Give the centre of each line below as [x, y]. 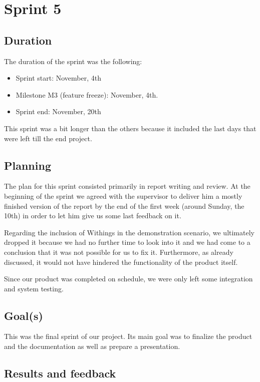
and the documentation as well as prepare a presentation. [92, 346]
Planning [28, 165]
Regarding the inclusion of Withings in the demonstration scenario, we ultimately [129, 232]
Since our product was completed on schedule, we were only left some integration [128, 279]
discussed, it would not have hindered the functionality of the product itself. [121, 262]
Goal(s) [24, 315]
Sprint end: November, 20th [58, 111]
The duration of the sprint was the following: [73, 61]
